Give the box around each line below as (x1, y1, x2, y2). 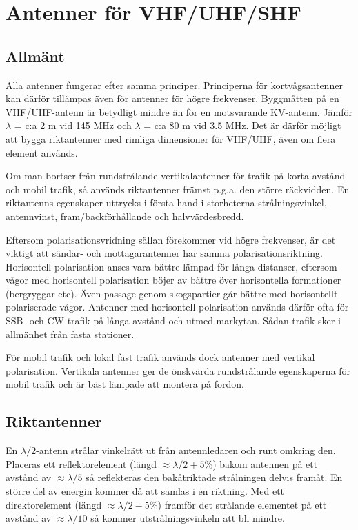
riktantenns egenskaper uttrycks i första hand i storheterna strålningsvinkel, (6, 195, 327, 210)
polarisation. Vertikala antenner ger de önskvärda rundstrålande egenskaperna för (6, 363, 351, 377)
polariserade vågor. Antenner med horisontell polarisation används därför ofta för (6, 300, 349, 314)
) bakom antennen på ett (212, 456, 318, 471)
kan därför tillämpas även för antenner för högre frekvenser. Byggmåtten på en (6, 91, 339, 106)
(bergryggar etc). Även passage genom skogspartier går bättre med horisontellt (6, 286, 338, 300)
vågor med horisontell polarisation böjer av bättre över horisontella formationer (6, 273, 341, 287)
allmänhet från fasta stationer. (6, 326, 135, 341)
